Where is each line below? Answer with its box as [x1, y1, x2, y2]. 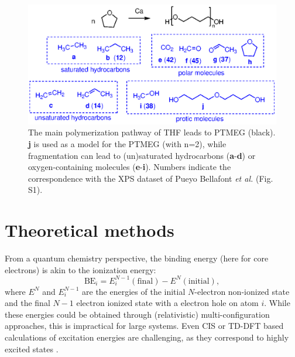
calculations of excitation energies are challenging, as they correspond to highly [5, 331, 289, 344]
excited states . [5, 342, 59, 355]
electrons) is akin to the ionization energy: [5, 263, 156, 276]
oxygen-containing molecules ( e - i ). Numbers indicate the [28, 161, 231, 173]
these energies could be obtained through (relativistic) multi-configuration [5, 308, 270, 320]
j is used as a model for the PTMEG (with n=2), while [28, 137, 227, 149]
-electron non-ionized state [194, 285, 290, 297]
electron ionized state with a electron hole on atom [76, 297, 259, 309]
